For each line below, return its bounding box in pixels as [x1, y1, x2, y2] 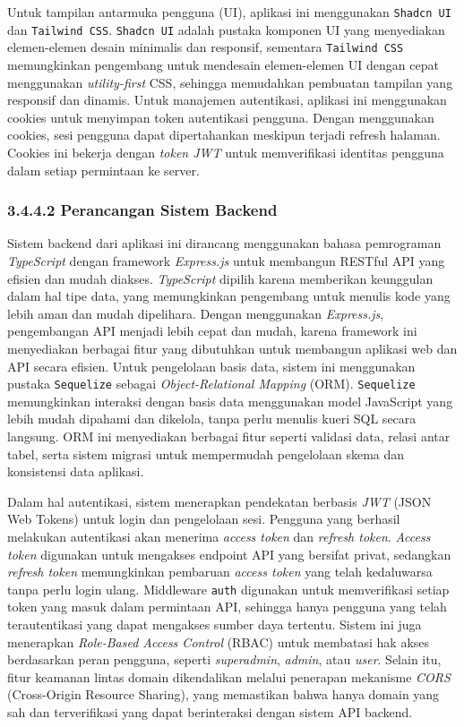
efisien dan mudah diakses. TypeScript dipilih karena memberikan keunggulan [7, 269, 434, 287]
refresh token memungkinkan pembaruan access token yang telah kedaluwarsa [7, 562, 433, 581]
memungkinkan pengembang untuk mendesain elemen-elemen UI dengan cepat [7, 55, 439, 73]
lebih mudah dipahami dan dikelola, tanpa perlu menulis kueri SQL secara [7, 409, 417, 428]
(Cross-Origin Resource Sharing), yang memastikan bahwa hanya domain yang [7, 685, 440, 704]
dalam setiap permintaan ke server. [7, 160, 200, 179]
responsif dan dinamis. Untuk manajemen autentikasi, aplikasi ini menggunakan [7, 90, 447, 109]
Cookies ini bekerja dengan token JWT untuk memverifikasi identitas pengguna [7, 142, 444, 161]
